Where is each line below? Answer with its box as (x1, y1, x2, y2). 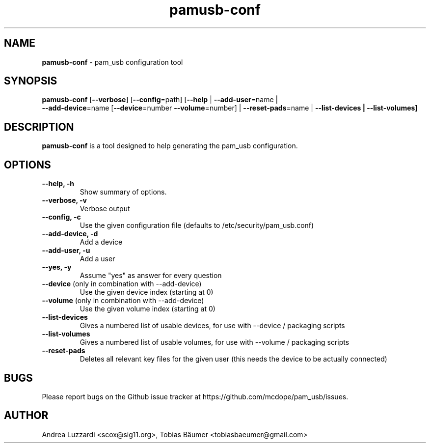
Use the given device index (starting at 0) (80, 288, 214, 297)
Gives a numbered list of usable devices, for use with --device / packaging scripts (80, 321, 345, 330)
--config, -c (42, 213, 81, 222)
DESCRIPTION (4, 120, 74, 133)
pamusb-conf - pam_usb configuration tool (42, 57, 183, 66)
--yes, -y (42, 263, 72, 272)
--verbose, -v (42, 196, 87, 205)
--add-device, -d (42, 229, 98, 238)
